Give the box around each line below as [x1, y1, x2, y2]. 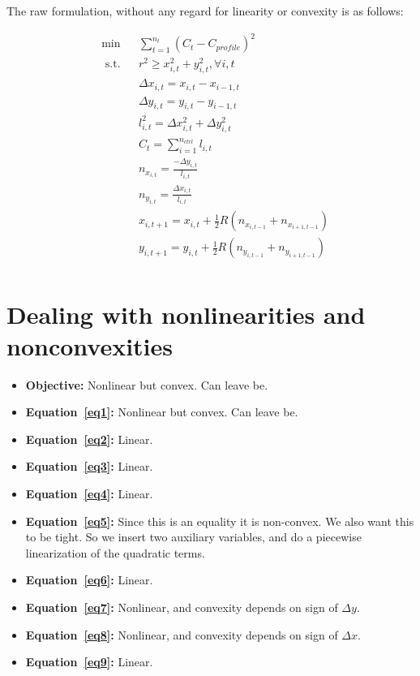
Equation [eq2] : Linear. [25, 430, 153, 447]
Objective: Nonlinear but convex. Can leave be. [25, 376, 268, 393]
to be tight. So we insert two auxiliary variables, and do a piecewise [25, 528, 362, 545]
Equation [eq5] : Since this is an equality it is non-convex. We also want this [25, 512, 414, 529]
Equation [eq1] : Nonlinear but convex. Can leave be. [25, 403, 298, 420]
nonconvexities [6, 329, 173, 362]
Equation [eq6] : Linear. [25, 571, 153, 588]
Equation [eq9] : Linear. [25, 653, 153, 670]
